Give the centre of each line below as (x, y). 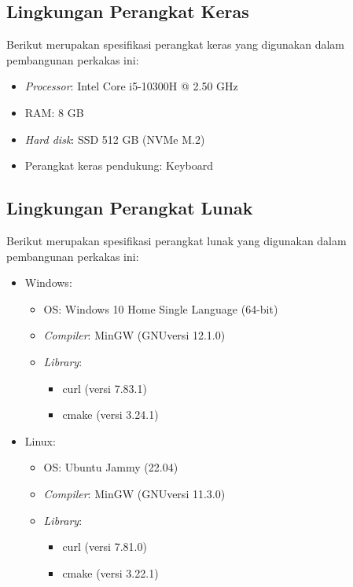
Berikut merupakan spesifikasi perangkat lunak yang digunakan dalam (176, 240)
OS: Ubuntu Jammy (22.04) (111, 467)
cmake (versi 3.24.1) (110, 415)
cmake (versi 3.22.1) (110, 572)
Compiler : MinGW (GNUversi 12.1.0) (134, 335)
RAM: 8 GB (54, 112)
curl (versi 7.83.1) (105, 388)
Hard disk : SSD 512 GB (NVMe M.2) (115, 139)
